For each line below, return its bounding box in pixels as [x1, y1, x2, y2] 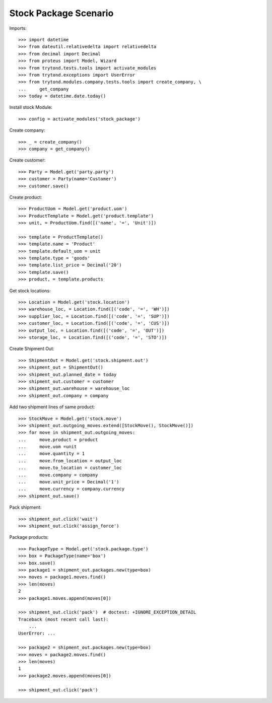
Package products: [9, 534, 49, 540]
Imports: [9, 25, 27, 31]
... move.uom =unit [18, 444, 77, 450]
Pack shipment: [9, 504, 42, 511]
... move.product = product [18, 437, 98, 443]
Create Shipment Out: [9, 345, 55, 352]
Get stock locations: [9, 288, 51, 294]
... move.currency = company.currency [18, 486, 125, 492]
